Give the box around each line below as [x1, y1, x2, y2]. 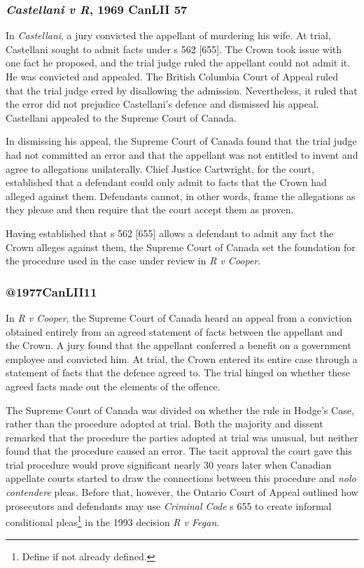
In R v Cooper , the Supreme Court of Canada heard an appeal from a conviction [6, 310, 352, 325]
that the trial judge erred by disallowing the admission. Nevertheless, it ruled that [6, 83, 358, 97]
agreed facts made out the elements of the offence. [6, 378, 220, 393]
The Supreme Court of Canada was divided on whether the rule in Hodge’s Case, [6, 402, 354, 417]
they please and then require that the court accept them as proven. [6, 202, 294, 217]
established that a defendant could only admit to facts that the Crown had [6, 175, 327, 190]
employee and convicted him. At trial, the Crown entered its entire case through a [6, 351, 358, 366]
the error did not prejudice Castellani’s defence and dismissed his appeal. [6, 97, 319, 111]
